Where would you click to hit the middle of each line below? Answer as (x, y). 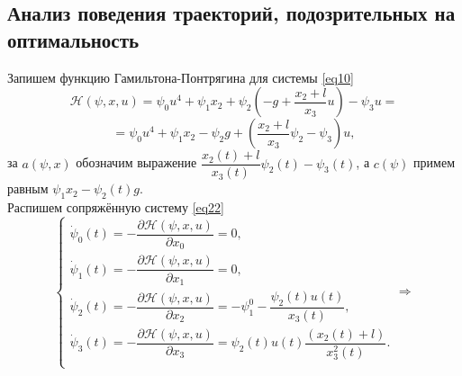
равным (28, 188)
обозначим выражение (136, 162)
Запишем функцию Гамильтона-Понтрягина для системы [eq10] (181, 77)
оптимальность (73, 39)
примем (435, 162)
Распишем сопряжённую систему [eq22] (116, 207)
